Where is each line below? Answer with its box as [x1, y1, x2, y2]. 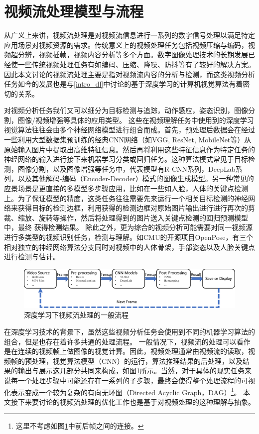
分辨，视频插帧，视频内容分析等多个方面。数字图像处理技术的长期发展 [17, 49, 248, 60]
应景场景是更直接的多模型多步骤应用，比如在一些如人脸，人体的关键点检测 [4, 183, 248, 194]
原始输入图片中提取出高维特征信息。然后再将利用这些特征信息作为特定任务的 [4, 144, 255, 154]
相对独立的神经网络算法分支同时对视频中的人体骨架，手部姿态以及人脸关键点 [4, 241, 255, 252]
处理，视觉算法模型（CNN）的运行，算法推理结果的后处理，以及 [31, 355, 243, 366]
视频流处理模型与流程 [4, 1, 144, 21]
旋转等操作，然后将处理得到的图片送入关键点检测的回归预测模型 [38, 212, 248, 222]
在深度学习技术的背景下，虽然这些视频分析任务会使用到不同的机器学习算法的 [4, 326, 255, 337]
